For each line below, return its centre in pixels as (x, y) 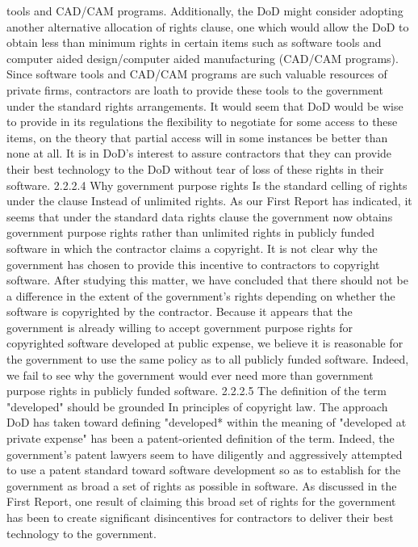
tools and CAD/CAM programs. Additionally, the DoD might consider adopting (205, 11)
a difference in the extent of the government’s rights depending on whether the (201, 295)
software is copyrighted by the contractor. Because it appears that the (180, 311)
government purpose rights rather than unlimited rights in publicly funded (190, 232)
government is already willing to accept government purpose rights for (180, 327)
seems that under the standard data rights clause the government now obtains (200, 216)
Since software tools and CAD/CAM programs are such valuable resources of (197, 74)
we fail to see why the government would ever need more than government (190, 374)
